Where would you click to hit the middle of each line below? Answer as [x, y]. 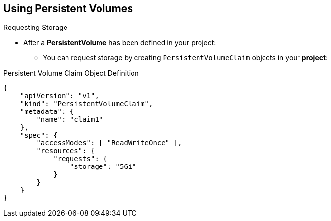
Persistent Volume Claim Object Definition [71, 73]
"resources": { [66, 151]
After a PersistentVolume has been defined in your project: [120, 43]
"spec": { [39, 135]
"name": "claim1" [70, 120]
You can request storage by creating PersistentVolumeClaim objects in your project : [185, 58]
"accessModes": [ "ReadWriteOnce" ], [109, 143]
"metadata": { [47, 112]
